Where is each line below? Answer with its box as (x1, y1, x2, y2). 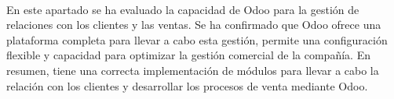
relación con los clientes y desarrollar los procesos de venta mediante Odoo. (6, 77, 368, 94)
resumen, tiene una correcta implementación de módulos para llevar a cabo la (6, 62, 379, 78)
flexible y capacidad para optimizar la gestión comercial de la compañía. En (6, 47, 370, 63)
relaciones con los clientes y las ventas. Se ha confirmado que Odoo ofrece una (6, 16, 381, 33)
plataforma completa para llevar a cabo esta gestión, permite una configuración (6, 31, 388, 48)
